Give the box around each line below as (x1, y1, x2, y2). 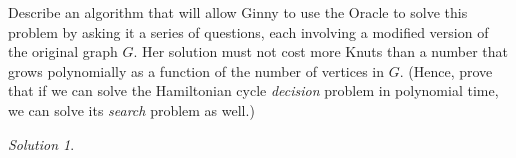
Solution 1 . (8, 133, 75, 154)
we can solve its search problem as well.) (8, 99, 255, 120)
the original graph (8, 41, 118, 62)
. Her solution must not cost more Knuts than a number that (133, 41, 508, 62)
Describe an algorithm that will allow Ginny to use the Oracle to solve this (8, 2, 468, 22)
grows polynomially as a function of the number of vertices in (8, 60, 385, 81)
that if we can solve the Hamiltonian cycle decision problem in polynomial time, (8, 80, 499, 101)
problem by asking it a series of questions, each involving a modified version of (8, 21, 489, 42)
